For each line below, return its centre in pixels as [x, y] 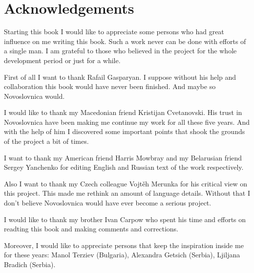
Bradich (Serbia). [30, 264]
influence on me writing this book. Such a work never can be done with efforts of [125, 41]
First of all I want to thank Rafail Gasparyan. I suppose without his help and [120, 77]
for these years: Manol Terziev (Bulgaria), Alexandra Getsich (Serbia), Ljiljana [122, 255]
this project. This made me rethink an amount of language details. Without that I [127, 193]
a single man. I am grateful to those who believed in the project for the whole [120, 51]
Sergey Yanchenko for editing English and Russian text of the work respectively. [124, 167]
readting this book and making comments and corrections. [91, 229]
